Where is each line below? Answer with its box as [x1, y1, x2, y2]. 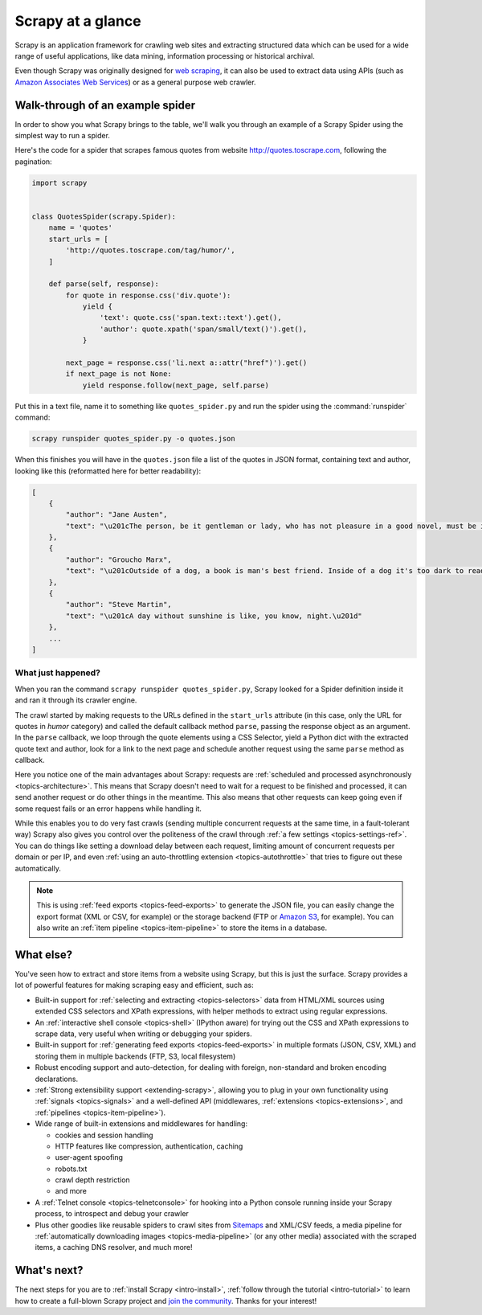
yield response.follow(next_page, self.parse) [82, 380, 269, 390]
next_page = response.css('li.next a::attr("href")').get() [65, 358, 308, 367]
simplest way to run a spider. [14, 131, 110, 141]
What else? [14, 948, 72, 961]
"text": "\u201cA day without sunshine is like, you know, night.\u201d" [65, 611, 363, 621]
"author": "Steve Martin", [65, 600, 172, 609]
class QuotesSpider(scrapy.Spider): [31, 211, 177, 221]
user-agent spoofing [55, 1153, 124, 1162]
